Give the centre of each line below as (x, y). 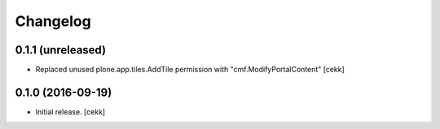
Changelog (53, 21)
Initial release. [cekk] (70, 112)
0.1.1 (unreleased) (60, 50)
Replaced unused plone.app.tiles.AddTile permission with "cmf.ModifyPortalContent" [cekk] (190, 70)
